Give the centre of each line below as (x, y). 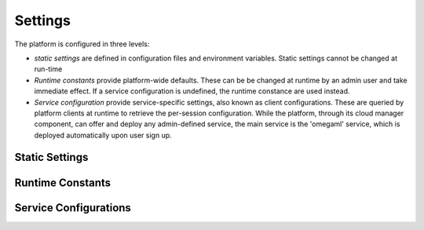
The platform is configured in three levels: (82, 44)
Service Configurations (73, 208)
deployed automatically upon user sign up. (103, 135)
